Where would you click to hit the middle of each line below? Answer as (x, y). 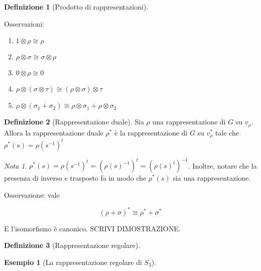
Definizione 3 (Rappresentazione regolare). (72, 245)
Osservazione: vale (32, 194)
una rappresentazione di (189, 122)
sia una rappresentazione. (212, 178)
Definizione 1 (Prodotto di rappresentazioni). (76, 7)
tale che (227, 132)
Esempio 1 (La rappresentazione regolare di (73, 262)
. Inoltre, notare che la (222, 165)
